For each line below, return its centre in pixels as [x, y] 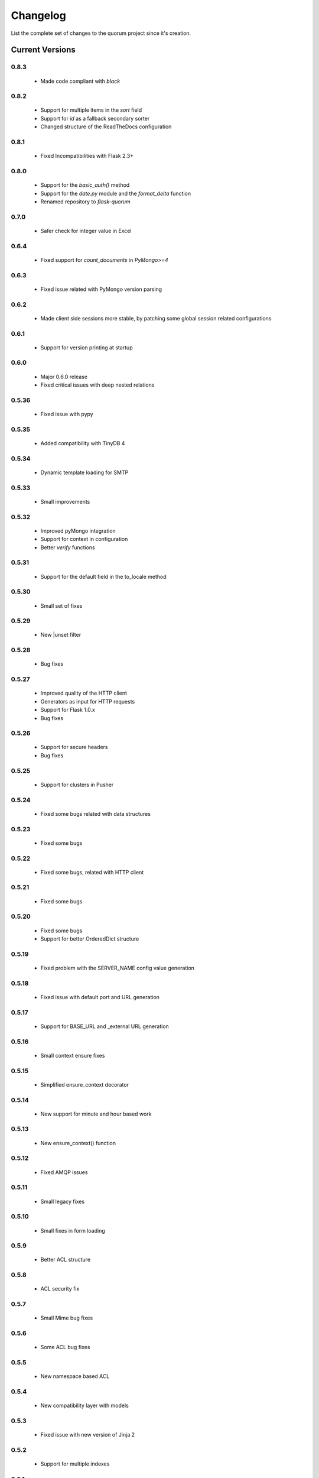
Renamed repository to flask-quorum [86, 202]
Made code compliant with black [80, 81]
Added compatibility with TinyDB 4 [83, 443]
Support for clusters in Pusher [77, 785]
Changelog [38, 15]
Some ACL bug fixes [65, 1347]
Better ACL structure [66, 1260]
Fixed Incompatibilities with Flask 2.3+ [87, 156]
